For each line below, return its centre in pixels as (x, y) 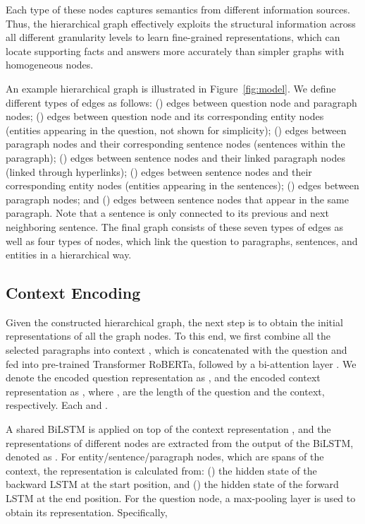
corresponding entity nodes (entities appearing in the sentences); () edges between (182, 185)
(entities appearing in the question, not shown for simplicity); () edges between (176, 130)
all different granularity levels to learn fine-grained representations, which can (173, 37)
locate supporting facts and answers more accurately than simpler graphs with (175, 50)
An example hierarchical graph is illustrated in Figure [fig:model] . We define (171, 88)
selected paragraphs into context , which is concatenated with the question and (177, 350)
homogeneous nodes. (50, 65)
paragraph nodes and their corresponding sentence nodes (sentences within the (175, 144)
